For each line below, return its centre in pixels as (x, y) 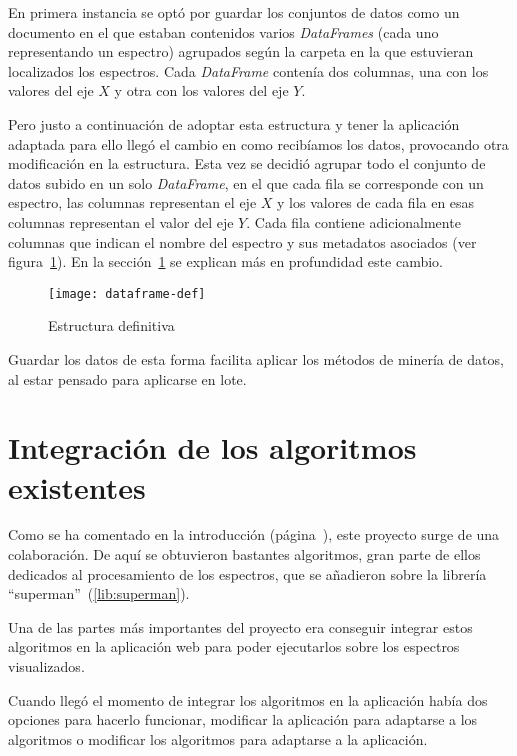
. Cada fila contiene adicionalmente (353, 221)
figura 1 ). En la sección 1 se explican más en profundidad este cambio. (225, 261)
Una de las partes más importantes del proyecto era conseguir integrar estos (240, 626)
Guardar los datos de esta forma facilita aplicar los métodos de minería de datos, (256, 358)
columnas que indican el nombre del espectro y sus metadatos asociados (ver (242, 241)
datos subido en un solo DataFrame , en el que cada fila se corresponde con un (246, 182)
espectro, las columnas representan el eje (132, 202)
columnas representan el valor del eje (121, 221)
